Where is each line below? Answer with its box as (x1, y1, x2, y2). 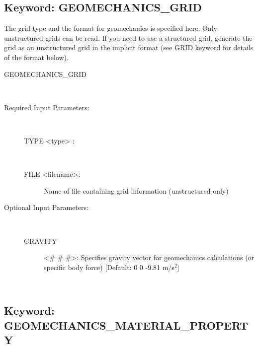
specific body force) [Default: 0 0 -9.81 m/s (44, 262, 174, 272)
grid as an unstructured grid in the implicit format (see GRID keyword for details (4, 42, 254, 53)
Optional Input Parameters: (4, 202, 88, 212)
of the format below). (4, 52, 69, 62)
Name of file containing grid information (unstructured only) (44, 185, 229, 196)
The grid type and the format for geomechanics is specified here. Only (4, 23, 217, 33)
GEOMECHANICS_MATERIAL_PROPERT (4, 317, 249, 333)
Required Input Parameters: (4, 102, 89, 112)
